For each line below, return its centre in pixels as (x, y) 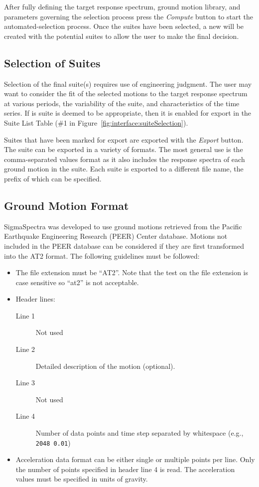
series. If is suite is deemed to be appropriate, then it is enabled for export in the (128, 113)
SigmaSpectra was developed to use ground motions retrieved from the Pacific (123, 226)
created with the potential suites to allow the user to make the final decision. (122, 36)
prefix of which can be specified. (53, 178)
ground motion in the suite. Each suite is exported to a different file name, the (124, 169)
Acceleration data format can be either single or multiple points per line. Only (135, 459)
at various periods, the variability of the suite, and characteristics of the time (122, 103)
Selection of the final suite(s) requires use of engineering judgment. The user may (128, 83)
